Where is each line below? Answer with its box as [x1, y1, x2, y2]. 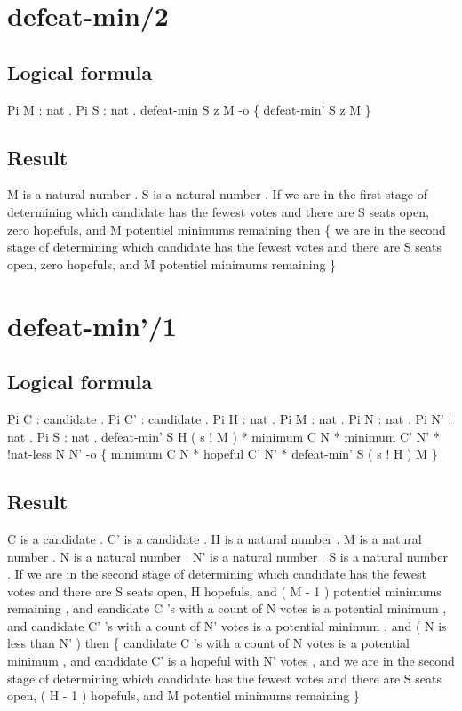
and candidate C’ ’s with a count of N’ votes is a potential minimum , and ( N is [7, 616, 447, 635]
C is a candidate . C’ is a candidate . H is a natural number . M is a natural [7, 529, 422, 547]
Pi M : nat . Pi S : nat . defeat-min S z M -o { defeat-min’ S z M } [7, 100, 371, 118]
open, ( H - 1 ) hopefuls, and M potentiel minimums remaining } [7, 686, 360, 705]
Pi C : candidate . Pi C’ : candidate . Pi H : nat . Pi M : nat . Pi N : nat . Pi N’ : [7, 409, 452, 427]
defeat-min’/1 [7, 307, 177, 343]
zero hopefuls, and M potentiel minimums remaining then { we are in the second [7, 220, 446, 238]
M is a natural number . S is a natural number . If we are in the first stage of [7, 185, 428, 204]
